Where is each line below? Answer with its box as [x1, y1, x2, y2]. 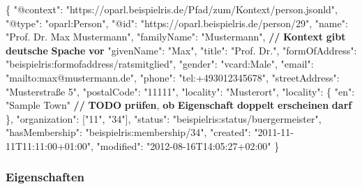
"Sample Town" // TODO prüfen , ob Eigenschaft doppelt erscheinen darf [6, 98, 352, 112]
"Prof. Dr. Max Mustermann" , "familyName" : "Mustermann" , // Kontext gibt [6, 29, 346, 44]
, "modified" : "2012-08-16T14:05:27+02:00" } [90, 138, 280, 153]
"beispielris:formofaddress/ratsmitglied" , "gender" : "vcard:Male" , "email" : [6, 56, 314, 71]
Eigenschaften [6, 168, 85, 186]
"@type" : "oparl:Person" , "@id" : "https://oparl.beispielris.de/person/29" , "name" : [6, 15, 348, 30]
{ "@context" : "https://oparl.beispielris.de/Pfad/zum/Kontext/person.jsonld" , [6, 2, 338, 16]
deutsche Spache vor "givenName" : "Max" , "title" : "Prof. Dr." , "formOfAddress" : [6, 43, 357, 57]
